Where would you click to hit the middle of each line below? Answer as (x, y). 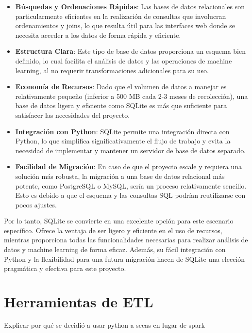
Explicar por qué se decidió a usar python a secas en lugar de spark (104, 325)
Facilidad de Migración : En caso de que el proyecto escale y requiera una (128, 166)
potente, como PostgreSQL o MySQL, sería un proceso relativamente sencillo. (131, 185)
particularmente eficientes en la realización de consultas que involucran (121, 16)
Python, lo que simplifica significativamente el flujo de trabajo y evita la (123, 141)
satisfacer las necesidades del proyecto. (73, 115)
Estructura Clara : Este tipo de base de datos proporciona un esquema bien (131, 51)
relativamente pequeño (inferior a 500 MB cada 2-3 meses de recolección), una (132, 96)
